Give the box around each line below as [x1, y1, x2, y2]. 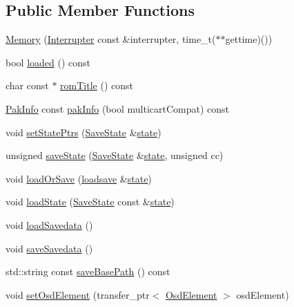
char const [6, 78, 49, 93]
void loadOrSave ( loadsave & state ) [6, 171, 152, 185]
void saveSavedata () [6, 241, 93, 255]
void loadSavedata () [6, 217, 93, 232]
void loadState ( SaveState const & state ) [6, 194, 175, 209]
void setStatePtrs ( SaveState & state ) [6, 124, 161, 139]
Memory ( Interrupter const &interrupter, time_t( [6, 32, 216, 46]
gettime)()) [225, 32, 273, 46]
